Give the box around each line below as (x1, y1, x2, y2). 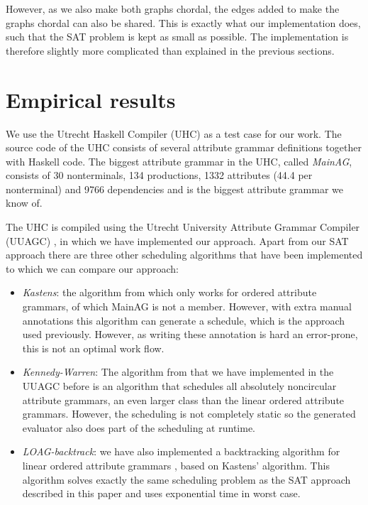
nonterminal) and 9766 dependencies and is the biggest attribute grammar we (6, 181, 343, 196)
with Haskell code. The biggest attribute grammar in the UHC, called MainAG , (6, 153, 352, 168)
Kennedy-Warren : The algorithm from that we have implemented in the (22, 364, 334, 379)
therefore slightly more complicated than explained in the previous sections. (6, 43, 335, 58)
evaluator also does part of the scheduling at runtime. (22, 420, 255, 435)
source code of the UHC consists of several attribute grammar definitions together (6, 140, 362, 155)
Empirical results (6, 85, 176, 114)
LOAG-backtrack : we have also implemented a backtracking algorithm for (22, 444, 340, 459)
